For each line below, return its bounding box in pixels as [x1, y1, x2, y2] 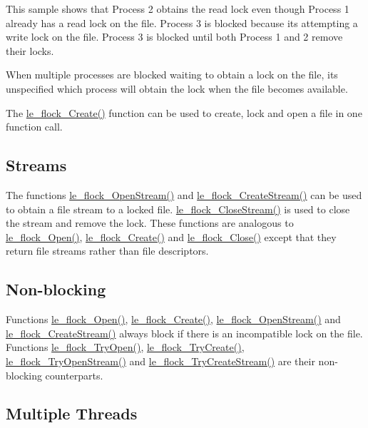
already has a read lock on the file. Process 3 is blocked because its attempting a [6, 15, 358, 30]
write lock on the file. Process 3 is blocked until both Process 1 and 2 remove [6, 29, 343, 44]
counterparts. [45, 367, 103, 382]
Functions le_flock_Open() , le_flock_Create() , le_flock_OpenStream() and [6, 312, 341, 327]
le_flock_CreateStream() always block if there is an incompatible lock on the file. [6, 325, 363, 340]
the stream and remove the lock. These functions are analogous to [6, 215, 294, 230]
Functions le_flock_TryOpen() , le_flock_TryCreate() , [6, 340, 245, 355]
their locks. [6, 43, 54, 58]
